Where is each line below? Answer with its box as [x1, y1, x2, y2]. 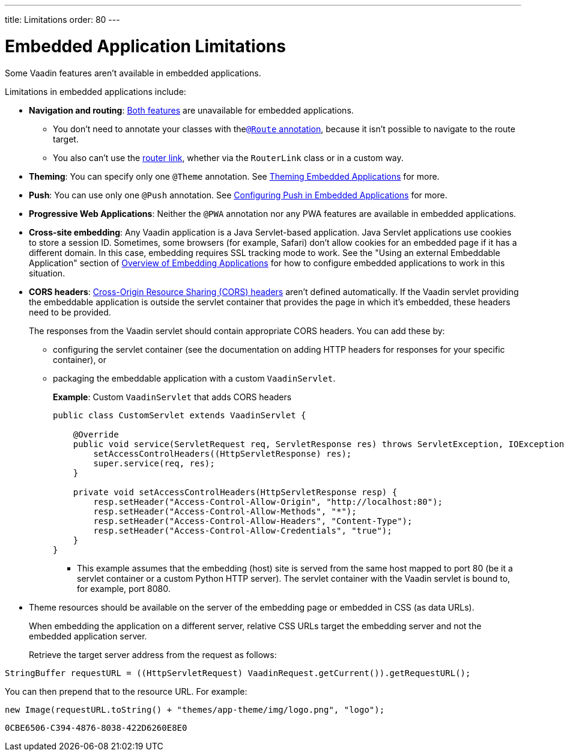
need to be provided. [29, 306, 111, 317]
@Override [73, 429, 119, 439]
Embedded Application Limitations [5, 35, 286, 56]
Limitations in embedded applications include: [5, 86, 186, 97]
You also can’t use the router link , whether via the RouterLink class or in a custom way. [53, 152, 404, 163]
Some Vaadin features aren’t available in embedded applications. [5, 67, 261, 78]
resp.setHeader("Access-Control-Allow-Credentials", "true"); [93, 525, 392, 535]
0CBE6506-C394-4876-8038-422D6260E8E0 [5, 722, 187, 733]
